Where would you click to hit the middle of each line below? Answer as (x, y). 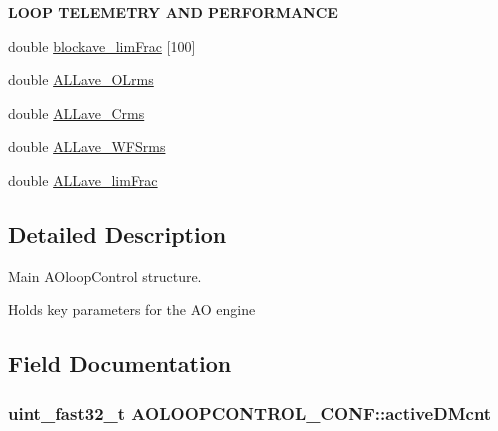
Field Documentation (120, 363)
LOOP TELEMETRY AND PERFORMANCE (173, 12)
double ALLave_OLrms (81, 79)
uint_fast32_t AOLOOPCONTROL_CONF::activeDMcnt (250, 412)
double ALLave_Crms (76, 112)
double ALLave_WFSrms (87, 146)
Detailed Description (117, 233)
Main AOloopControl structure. (105, 275)
